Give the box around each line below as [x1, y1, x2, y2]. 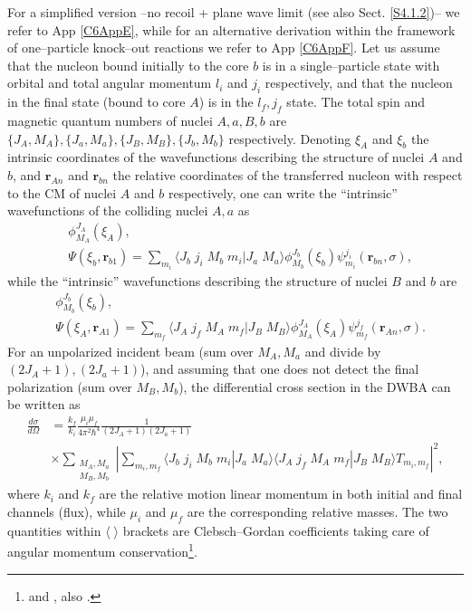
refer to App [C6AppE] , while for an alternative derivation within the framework [7, 20, 456, 39]
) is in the [198, 92, 254, 111]
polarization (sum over [7, 377, 132, 396]
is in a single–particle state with [262, 55, 440, 74]
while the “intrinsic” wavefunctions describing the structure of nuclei [7, 271, 388, 290]
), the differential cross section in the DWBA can [178, 377, 451, 396]
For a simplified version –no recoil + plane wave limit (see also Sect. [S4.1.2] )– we [7, 3, 460, 21]
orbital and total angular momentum [7, 73, 212, 92]
